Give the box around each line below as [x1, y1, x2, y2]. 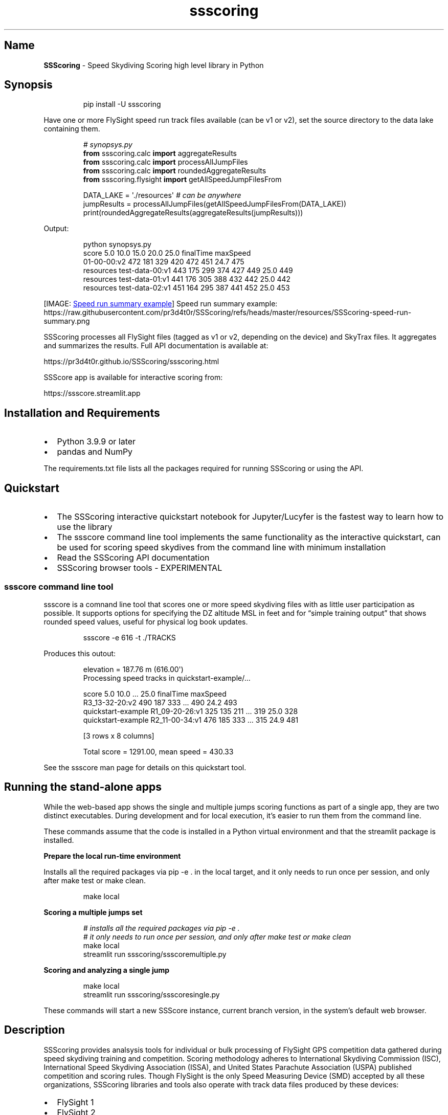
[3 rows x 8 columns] [83, 731, 154, 740]
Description [4, 1023, 65, 1037]
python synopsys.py [83, 240, 151, 249]
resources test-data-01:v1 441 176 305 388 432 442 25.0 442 [83, 275, 291, 284]
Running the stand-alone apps [4, 780, 162, 794]
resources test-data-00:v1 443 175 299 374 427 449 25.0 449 [83, 266, 293, 275]
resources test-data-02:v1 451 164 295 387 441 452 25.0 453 [83, 283, 290, 293]
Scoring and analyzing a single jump [43, 965, 170, 974]
